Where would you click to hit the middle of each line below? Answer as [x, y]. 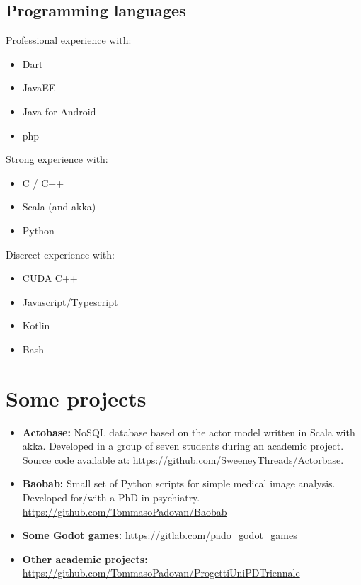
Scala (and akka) [59, 206]
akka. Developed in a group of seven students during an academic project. [183, 446]
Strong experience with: [57, 159]
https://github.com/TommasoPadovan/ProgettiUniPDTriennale [161, 573]
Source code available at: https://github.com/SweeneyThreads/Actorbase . [183, 459]
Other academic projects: [85, 558]
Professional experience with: [69, 40]
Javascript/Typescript [70, 301]
